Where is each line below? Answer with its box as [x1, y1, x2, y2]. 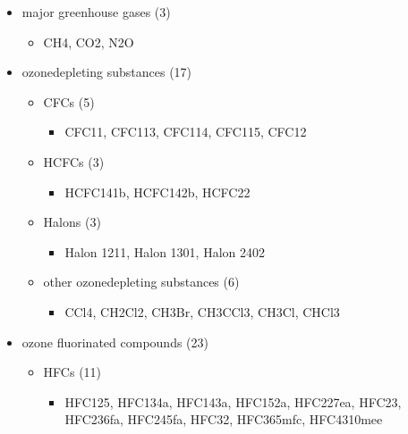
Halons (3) [43, 213, 101, 231]
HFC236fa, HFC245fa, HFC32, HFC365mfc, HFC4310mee [64, 410, 383, 429]
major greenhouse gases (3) [21, 3, 171, 21]
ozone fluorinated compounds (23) [21, 332, 208, 351]
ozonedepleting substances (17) [21, 63, 192, 81]
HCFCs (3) [43, 152, 105, 171]
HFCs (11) [43, 363, 102, 381]
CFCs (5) [43, 92, 95, 111]
